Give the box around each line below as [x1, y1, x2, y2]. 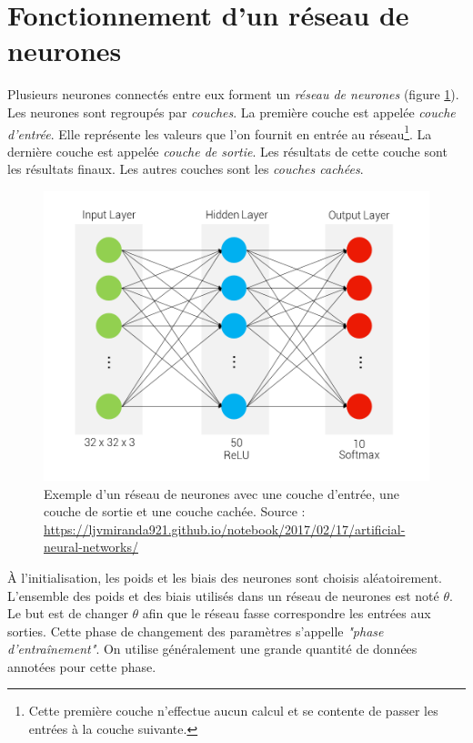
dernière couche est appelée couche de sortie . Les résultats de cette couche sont [7, 141, 448, 160]
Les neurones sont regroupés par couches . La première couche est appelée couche [7, 102, 456, 121]
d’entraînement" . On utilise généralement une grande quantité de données [7, 639, 418, 658]
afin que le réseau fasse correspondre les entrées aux [142, 604, 431, 623]
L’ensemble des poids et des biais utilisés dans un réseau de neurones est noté [7, 585, 439, 605]
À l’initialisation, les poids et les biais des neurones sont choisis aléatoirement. [7, 567, 442, 586]
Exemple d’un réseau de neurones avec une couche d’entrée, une [44, 483, 399, 503]
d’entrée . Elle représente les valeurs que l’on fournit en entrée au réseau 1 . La [7, 121, 432, 143]
